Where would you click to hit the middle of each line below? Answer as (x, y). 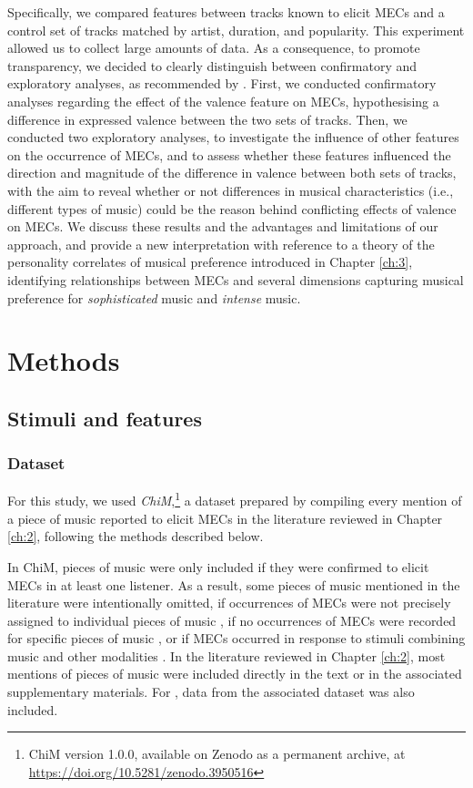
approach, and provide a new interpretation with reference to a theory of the (221, 244)
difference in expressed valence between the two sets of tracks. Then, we (207, 119)
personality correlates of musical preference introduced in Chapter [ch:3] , (210, 262)
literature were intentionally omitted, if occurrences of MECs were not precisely (229, 603)
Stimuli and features (105, 418)
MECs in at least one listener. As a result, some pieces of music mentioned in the (234, 584)
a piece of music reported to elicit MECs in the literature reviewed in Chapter (225, 518)
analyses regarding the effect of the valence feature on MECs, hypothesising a (223, 101)
